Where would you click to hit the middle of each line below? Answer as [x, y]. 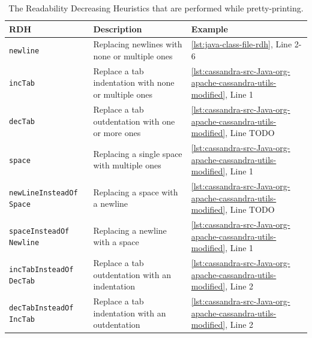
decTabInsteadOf [41, 308]
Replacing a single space [138, 153]
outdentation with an [132, 274]
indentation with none [134, 82]
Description [118, 28]
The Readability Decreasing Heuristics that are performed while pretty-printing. [156, 8]
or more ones [117, 133]
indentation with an [130, 313]
